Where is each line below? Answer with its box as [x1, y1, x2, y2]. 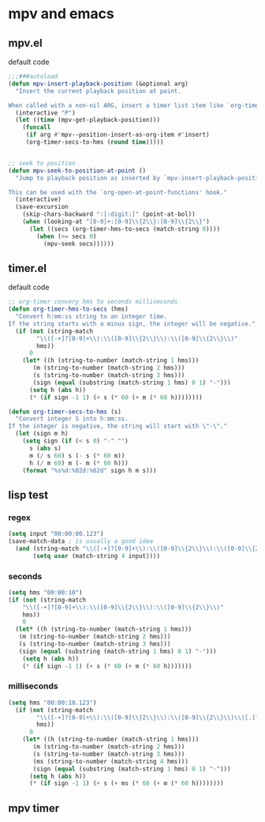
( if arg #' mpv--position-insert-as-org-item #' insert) [25, 131, 211, 139]
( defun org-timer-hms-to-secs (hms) [8, 305, 129, 313]
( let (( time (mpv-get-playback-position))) [15, 116, 160, 124]
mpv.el [8, 36, 43, 50]
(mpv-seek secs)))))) [43, 239, 114, 247]
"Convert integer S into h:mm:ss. [15, 415, 129, 423]
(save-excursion [15, 203, 69, 211]
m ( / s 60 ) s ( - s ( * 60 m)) [28, 451, 125, 459]
